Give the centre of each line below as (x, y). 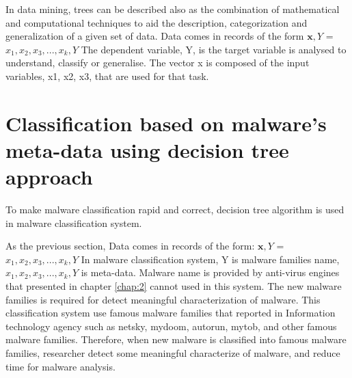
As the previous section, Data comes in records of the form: (130, 246)
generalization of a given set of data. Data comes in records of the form (155, 36)
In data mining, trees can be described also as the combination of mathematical (173, 9)
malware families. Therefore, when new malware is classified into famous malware (176, 339)
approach (49, 177)
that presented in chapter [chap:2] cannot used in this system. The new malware (174, 286)
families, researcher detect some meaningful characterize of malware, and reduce (173, 353)
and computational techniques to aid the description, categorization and (157, 22)
